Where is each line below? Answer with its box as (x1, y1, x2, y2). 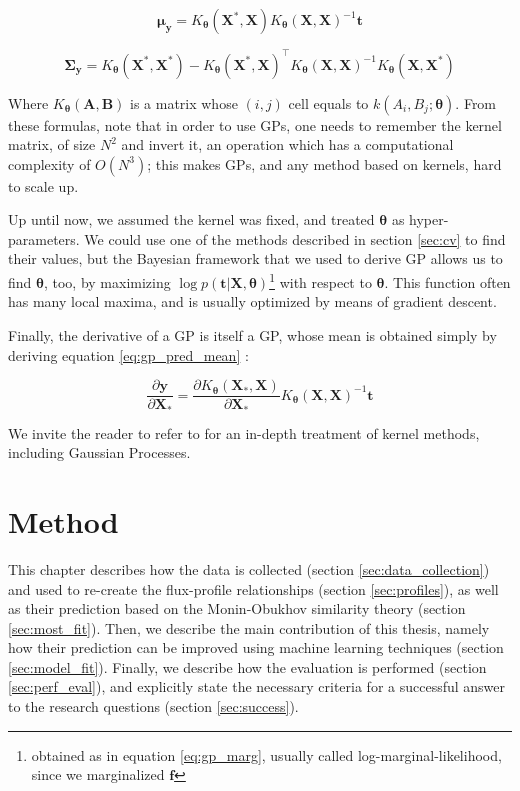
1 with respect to (269, 269, 372, 292)
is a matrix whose (129, 92, 238, 113)
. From (455, 92, 497, 113)
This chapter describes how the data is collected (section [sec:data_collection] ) (8, 558, 490, 579)
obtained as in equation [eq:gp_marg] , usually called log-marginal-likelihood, (31, 744, 502, 765)
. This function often (384, 271, 511, 292)
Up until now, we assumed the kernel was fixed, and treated (8, 209, 375, 230)
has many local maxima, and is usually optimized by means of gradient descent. (8, 291, 497, 312)
